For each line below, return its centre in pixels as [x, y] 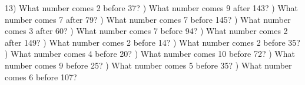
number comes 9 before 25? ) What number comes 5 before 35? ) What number [148, 65]
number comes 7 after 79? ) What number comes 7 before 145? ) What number [148, 19]
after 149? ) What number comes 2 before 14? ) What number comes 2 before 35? [152, 42]
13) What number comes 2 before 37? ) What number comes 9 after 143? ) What [152, 8]
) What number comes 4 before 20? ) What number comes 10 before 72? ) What [150, 54]
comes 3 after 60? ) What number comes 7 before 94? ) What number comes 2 [146, 31]
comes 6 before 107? [41, 76]
